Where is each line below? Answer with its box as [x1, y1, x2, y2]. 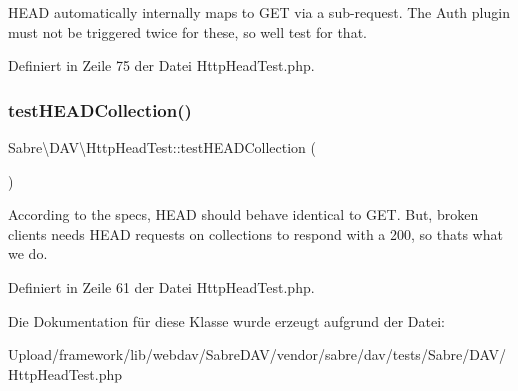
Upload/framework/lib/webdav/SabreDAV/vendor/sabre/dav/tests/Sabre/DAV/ [8, 344, 506, 365]
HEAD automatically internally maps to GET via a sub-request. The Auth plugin [8, 2, 510, 22]
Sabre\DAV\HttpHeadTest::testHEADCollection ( [8, 137, 317, 157]
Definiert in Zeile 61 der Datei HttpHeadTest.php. [8, 276, 315, 297]
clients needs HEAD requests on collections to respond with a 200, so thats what [8, 223, 503, 244]
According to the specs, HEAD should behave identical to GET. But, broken [8, 204, 479, 225]
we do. [8, 243, 48, 264]
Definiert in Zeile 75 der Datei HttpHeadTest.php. [8, 55, 315, 76]
